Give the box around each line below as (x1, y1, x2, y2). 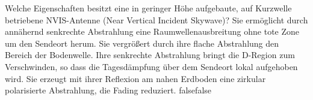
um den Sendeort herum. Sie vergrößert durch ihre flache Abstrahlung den (5, 37, 279, 49)
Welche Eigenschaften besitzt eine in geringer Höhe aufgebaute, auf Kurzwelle (5, 2, 292, 14)
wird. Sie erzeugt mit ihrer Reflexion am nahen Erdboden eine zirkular (5, 72, 266, 84)
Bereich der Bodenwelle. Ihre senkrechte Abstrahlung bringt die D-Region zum (5, 49, 295, 61)
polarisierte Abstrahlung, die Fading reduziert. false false (5, 84, 212, 96)
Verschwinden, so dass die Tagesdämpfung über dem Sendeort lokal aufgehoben (5, 60, 298, 72)
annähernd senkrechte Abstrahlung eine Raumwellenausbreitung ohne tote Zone (5, 25, 300, 38)
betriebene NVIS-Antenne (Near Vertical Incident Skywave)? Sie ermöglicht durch (5, 13, 308, 26)
